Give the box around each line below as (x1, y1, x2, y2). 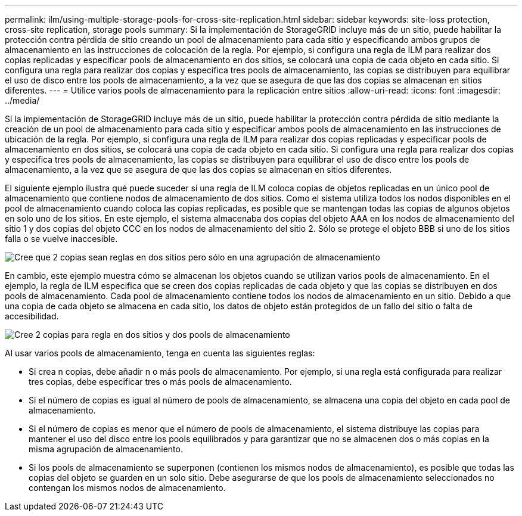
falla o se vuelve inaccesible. (5, 234, 118, 244)
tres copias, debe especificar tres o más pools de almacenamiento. (29, 377, 292, 387)
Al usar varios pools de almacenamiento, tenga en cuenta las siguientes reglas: (5, 348, 315, 358)
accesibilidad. (5, 311, 59, 321)
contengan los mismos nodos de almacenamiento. (29, 483, 226, 493)
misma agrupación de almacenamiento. (29, 444, 183, 454)
